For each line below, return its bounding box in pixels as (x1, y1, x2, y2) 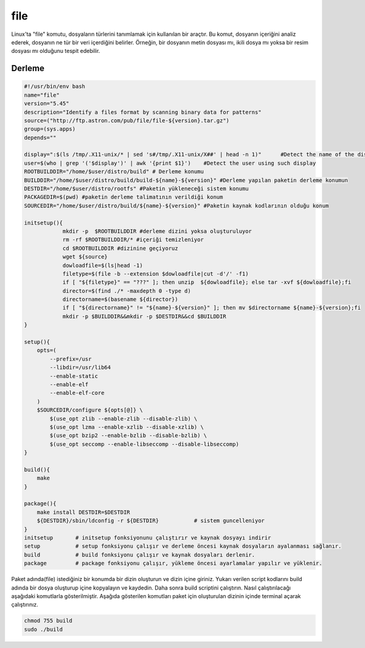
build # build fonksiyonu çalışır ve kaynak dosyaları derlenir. (24, 551, 255, 558)
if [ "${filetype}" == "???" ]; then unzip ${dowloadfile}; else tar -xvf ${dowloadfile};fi (62, 279, 352, 286)
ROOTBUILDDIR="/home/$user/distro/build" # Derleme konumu (24, 168, 204, 175)
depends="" (24, 134, 57, 141)
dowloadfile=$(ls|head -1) (62, 262, 143, 269)
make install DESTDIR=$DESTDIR (36, 509, 130, 515)
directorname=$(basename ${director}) (62, 296, 179, 303)
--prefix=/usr (49, 355, 92, 362)
